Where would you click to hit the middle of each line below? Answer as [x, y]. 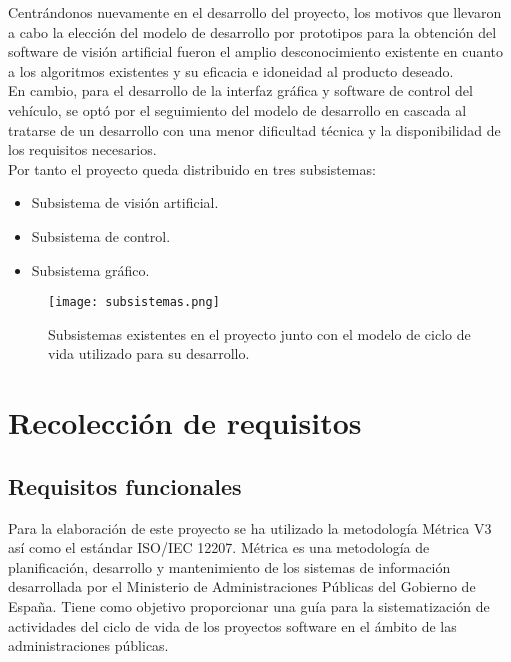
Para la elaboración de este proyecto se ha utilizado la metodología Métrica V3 [250, 527]
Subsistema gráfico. [90, 269]
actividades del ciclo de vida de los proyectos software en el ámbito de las [232, 625]
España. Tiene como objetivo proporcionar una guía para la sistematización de [249, 605]
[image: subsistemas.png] [134, 302]
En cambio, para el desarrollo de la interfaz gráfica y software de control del [240, 90]
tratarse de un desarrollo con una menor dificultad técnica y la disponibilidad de [254, 129]
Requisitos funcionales [125, 485]
